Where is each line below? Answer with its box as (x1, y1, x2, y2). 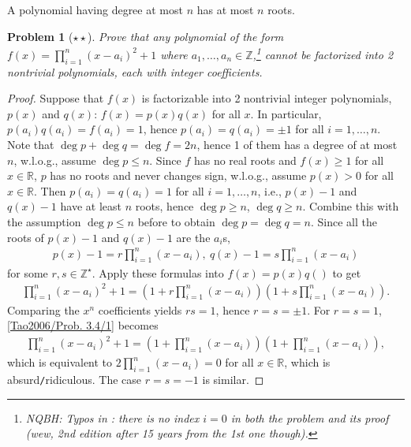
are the (176, 229, 211, 245)
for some (7, 264, 48, 281)
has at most (196, 2, 254, 17)
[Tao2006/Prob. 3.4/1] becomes (7, 317, 159, 333)
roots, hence (135, 198, 194, 214)
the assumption (7, 213, 81, 229)
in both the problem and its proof (230, 409, 389, 426)
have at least (60, 198, 121, 214)
